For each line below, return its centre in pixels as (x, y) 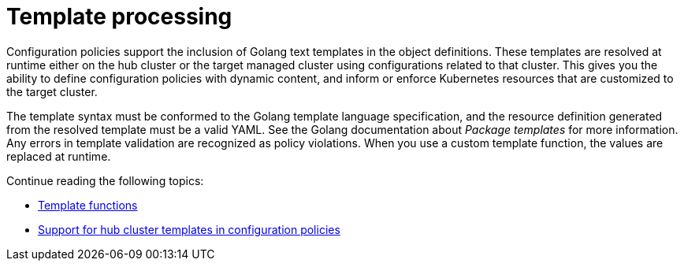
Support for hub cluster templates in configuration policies (189, 229)
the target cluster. (52, 91)
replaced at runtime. (59, 156)
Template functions (88, 205)
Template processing (119, 17)
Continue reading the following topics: (105, 180)
